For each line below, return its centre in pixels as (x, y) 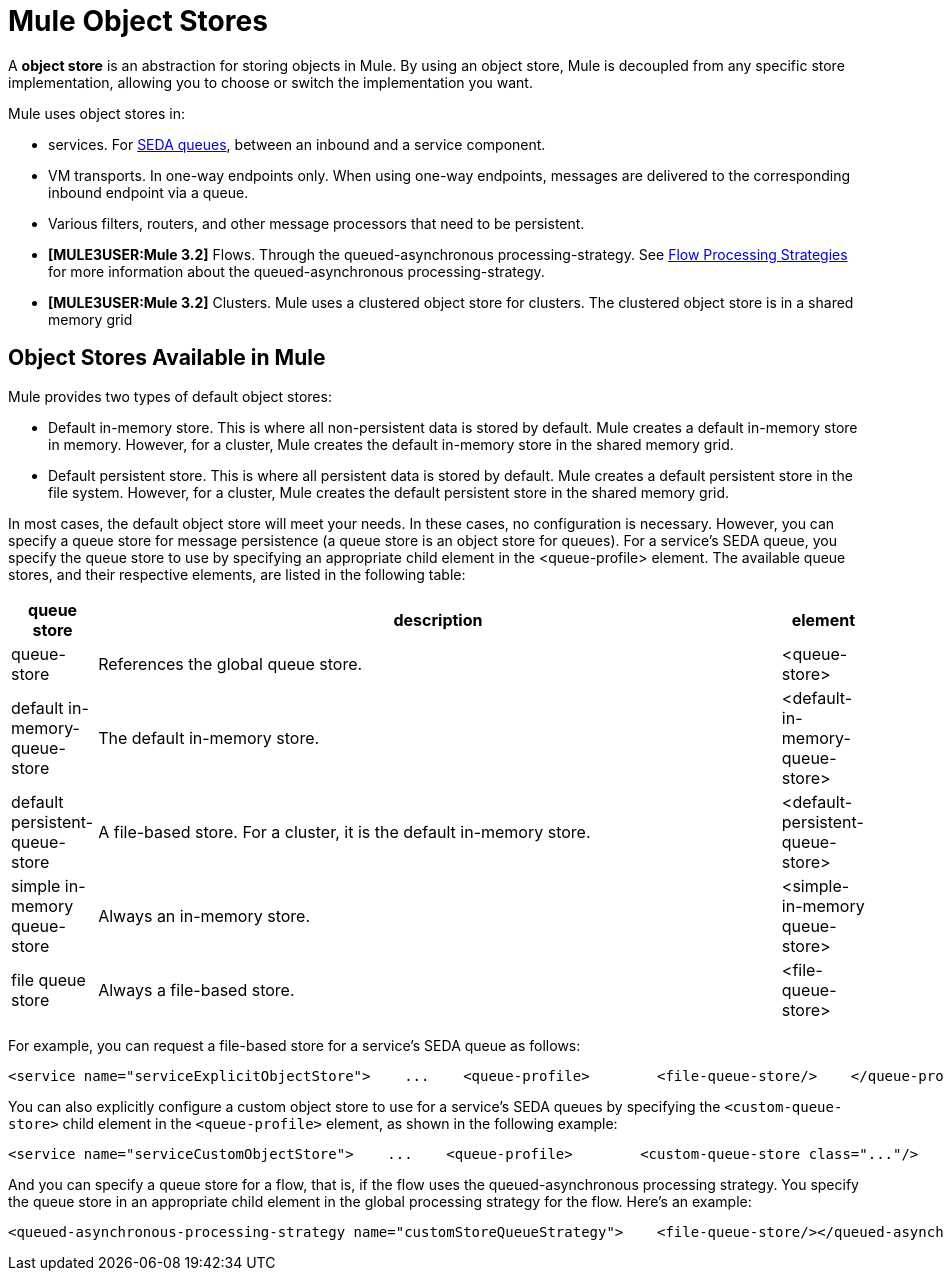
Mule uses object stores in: (97, 113)
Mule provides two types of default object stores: (170, 396)
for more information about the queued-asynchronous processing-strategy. (296, 271)
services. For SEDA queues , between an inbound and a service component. (297, 144)
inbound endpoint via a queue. (148, 192)
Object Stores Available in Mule (167, 358)
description (438, 619)
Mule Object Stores (138, 21)
